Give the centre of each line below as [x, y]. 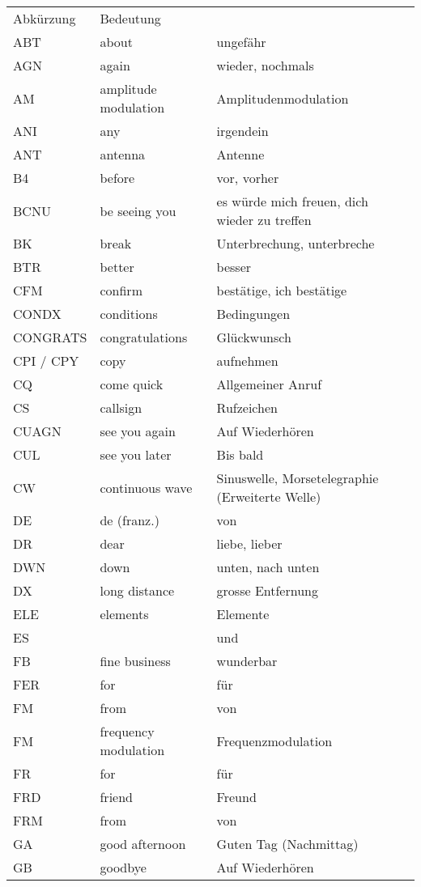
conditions [129, 314]
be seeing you [138, 210]
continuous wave [146, 487]
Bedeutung [130, 18]
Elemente [243, 614]
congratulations [144, 337]
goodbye [123, 867]
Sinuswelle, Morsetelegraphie [298, 478]
